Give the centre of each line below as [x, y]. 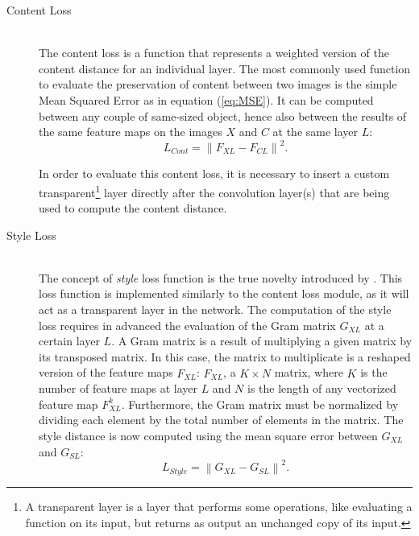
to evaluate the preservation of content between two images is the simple [218, 84]
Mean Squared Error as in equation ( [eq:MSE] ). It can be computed [206, 99]
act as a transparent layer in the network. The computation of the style [215, 309]
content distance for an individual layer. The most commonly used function [225, 68]
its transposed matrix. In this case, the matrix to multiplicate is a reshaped [225, 356]
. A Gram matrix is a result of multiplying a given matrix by [262, 341]
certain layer [69, 341]
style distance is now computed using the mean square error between [208, 436]
